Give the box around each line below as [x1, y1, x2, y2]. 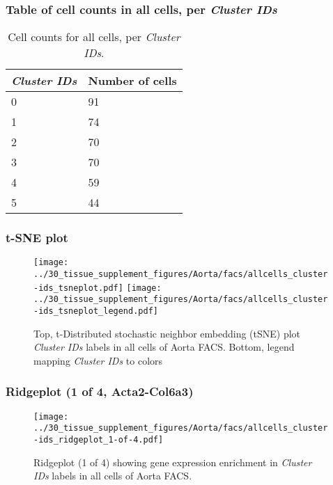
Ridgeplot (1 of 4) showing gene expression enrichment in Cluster [33, 454, 312, 469]
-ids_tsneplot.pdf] [33, 283, 123, 293]
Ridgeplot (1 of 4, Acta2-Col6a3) [6, 383, 194, 400]
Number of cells [88, 72, 177, 89]
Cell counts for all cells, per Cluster [8, 29, 180, 45]
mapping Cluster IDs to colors [33, 353, 163, 367]
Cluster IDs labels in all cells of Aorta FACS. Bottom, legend [33, 340, 295, 354]
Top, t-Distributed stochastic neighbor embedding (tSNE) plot [33, 326, 301, 340]
